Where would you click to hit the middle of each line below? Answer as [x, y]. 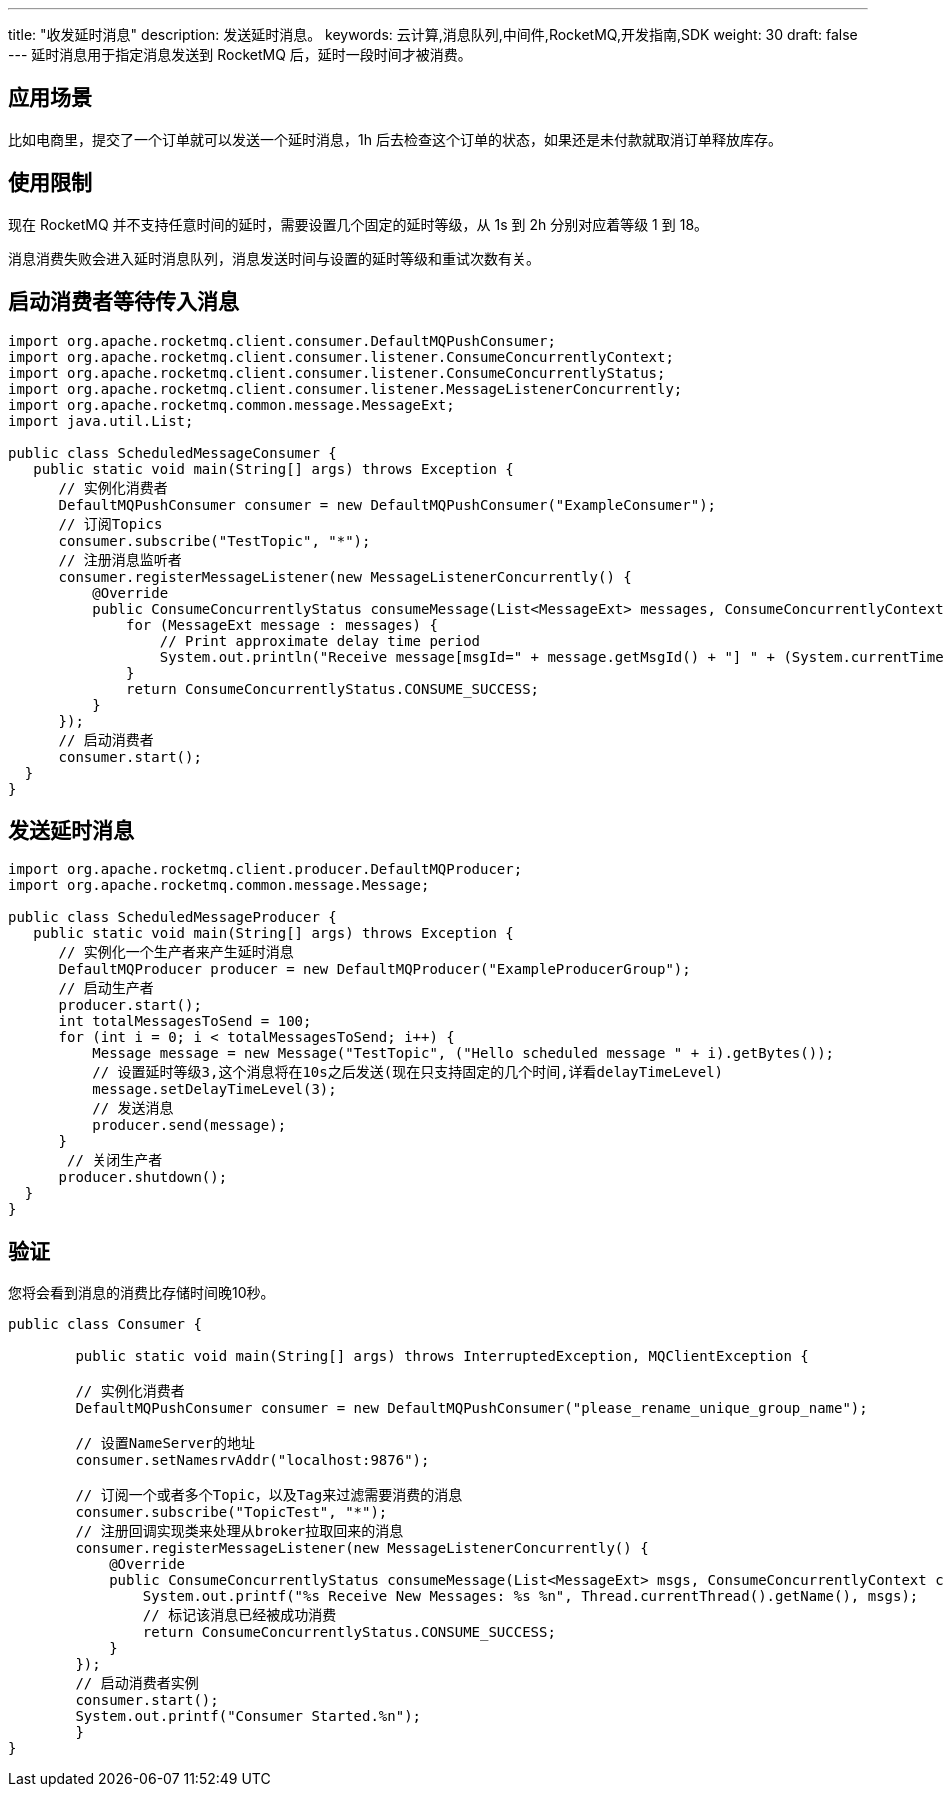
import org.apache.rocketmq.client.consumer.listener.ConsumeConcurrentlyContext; [341, 356]
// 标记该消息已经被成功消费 [239, 1615]
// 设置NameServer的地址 [165, 1443]
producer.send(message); [189, 1125]
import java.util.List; [101, 420]
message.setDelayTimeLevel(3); [214, 1089]
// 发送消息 [133, 1108]
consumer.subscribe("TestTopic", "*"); [214, 540]
